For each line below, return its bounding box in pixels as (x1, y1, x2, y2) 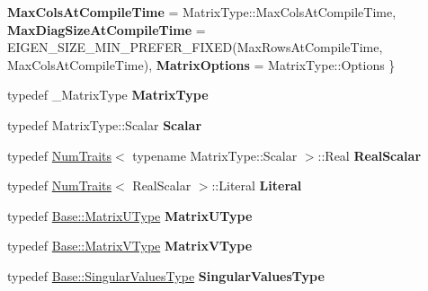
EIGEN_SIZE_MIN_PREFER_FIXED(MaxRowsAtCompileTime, (7, 38, 383, 57)
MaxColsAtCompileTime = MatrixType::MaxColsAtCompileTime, (7, 3, 397, 21)
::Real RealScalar (317, 145, 422, 164)
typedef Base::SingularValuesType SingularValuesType (7, 266, 325, 285)
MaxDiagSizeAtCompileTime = (7, 20, 206, 39)
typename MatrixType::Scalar (132, 145, 298, 164)
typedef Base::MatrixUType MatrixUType (7, 206, 253, 225)
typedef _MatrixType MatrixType (7, 85, 209, 104)
